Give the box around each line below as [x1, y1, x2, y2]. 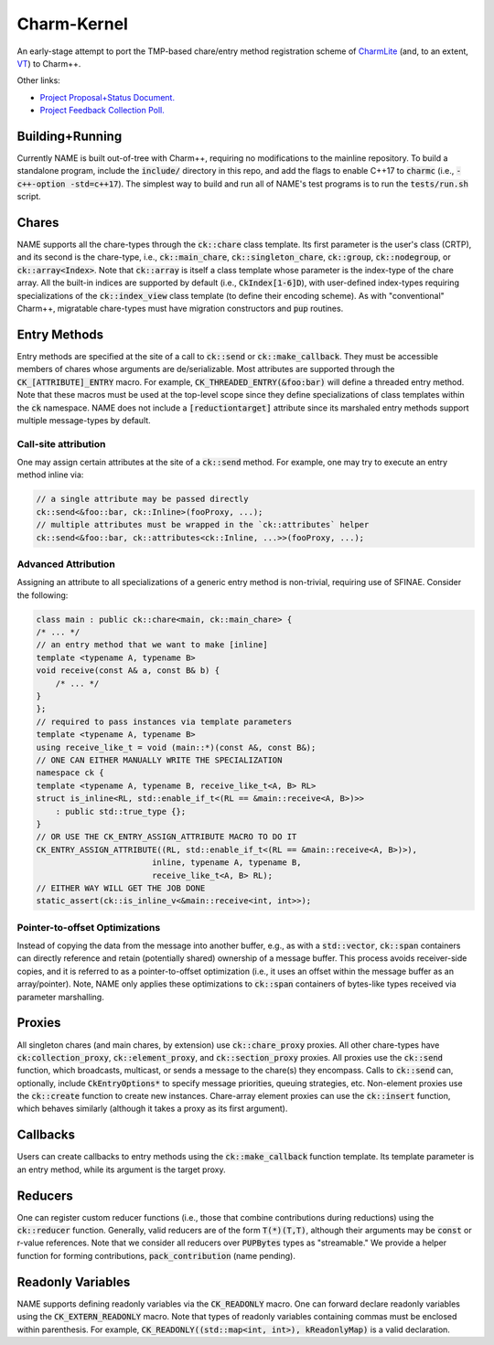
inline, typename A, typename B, [151, 858, 302, 868]
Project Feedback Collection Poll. [39, 105, 165, 116]
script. [16, 191, 41, 202]
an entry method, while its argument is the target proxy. [16, 1164, 226, 1175]
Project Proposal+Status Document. [39, 91, 176, 102]
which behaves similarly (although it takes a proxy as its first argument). [16, 1103, 288, 1115]
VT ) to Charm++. [16, 58, 81, 69]
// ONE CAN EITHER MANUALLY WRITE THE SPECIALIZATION [36, 755, 283, 765]
